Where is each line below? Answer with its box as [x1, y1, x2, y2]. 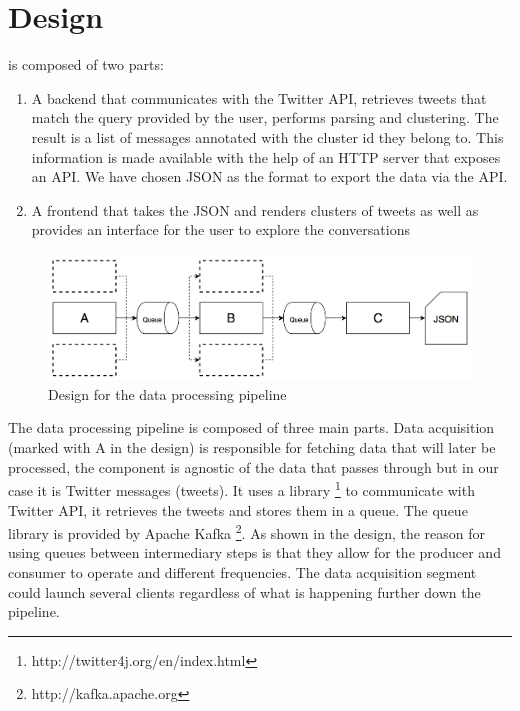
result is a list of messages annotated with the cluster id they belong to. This [31, 126, 504, 147]
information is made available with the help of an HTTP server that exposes [31, 146, 501, 167]
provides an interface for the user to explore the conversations [31, 219, 410, 240]
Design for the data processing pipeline [48, 383, 287, 404]
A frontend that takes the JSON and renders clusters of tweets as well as [31, 199, 479, 220]
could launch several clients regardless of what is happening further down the [8, 581, 481, 602]
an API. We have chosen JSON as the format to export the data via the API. [31, 166, 508, 187]
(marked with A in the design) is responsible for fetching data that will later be [8, 437, 496, 458]
